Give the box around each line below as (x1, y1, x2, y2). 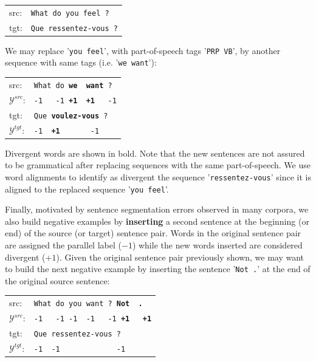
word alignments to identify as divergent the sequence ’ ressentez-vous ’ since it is (5, 170, 311, 183)
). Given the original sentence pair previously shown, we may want (56, 250, 304, 263)
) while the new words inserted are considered (132, 239, 303, 251)
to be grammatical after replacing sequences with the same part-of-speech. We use (5, 159, 311, 171)
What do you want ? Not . (33, 299, 143, 309)
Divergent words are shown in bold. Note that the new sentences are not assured (5, 146, 305, 159)
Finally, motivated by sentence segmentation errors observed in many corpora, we (5, 203, 309, 216)
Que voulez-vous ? (33, 111, 108, 120)
